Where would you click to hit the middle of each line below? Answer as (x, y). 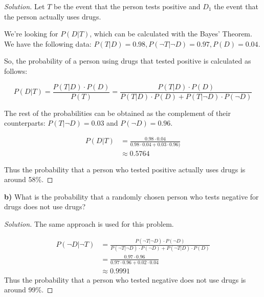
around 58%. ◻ (29, 179)
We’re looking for (31, 34)
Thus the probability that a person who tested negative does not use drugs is (125, 279)
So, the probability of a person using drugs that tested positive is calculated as (128, 61)
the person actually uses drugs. (53, 16)
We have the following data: (48, 43)
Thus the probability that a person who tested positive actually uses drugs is (125, 169)
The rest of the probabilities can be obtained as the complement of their (117, 113)
